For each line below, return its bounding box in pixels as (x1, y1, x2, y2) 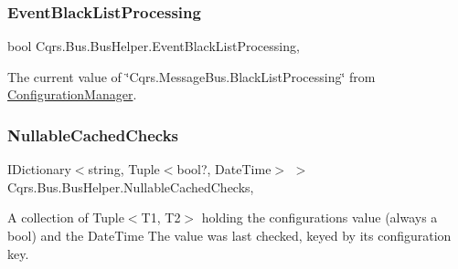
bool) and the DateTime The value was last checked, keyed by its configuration (7, 226, 452, 244)
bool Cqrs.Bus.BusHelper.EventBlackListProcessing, (7, 36, 300, 56)
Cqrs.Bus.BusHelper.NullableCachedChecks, (7, 177, 254, 196)
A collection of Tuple (7, 208, 124, 227)
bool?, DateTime (176, 160, 272, 179)
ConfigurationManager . (7, 85, 137, 104)
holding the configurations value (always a (201, 208, 438, 227)
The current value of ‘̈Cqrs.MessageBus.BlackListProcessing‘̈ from (7, 67, 376, 86)
